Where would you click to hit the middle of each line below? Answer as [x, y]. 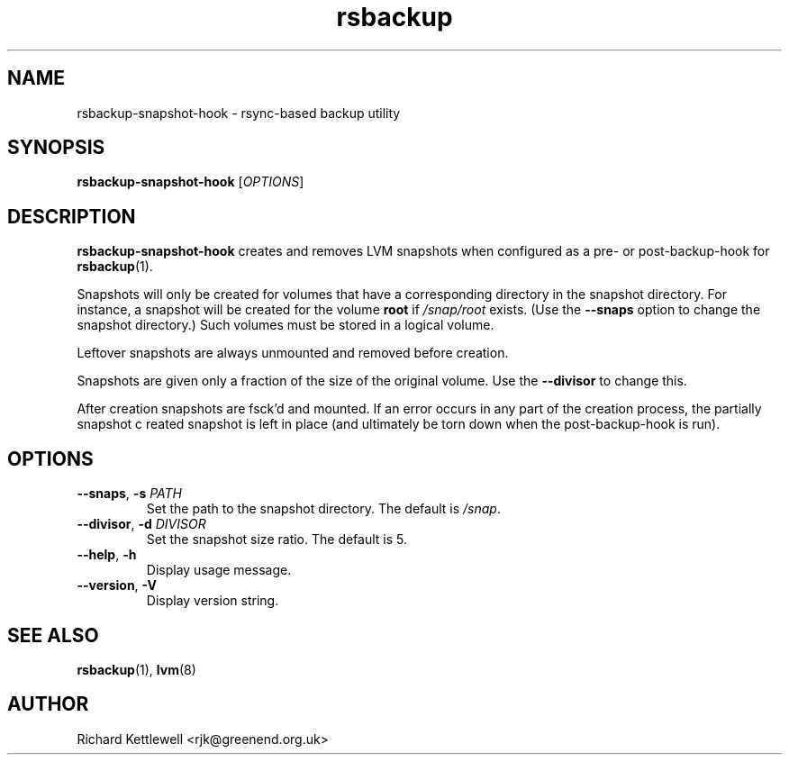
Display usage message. [219, 570]
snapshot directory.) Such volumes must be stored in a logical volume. [286, 325]
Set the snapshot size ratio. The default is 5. [277, 540]
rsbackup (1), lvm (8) [136, 669]
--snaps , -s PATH [129, 494]
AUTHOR [48, 704]
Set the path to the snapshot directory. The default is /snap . [323, 509]
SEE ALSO [53, 635]
